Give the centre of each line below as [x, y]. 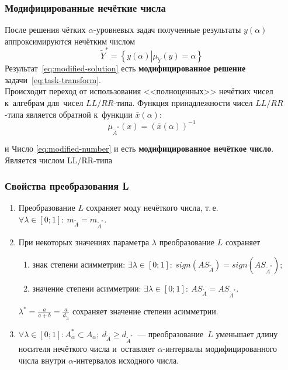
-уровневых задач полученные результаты [167, 30]
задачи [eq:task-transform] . [53, 79]
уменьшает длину [247, 333]
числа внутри [42, 360]
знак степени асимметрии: [79, 264]
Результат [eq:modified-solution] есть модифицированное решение [125, 68]
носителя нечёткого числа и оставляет [86, 348]
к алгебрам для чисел [44, 102]
